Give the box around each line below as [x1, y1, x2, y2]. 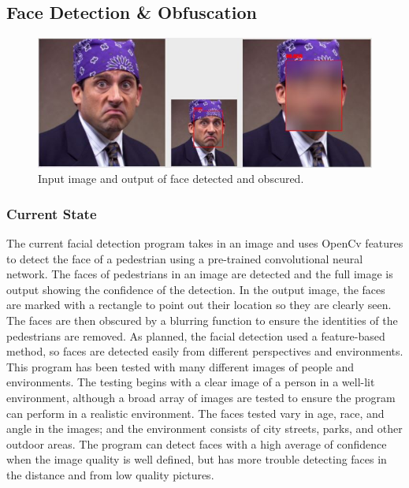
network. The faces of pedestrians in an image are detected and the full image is [6, 266, 393, 282]
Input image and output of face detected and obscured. [38, 170, 304, 187]
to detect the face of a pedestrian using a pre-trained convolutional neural [6, 250, 363, 266]
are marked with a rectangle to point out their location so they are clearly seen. [6, 296, 392, 313]
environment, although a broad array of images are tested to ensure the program [6, 389, 396, 406]
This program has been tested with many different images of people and [6, 358, 355, 374]
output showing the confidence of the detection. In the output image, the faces [6, 281, 385, 297]
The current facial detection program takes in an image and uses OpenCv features [6, 235, 403, 251]
